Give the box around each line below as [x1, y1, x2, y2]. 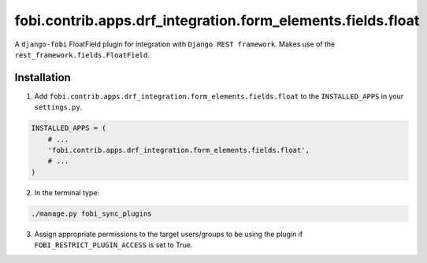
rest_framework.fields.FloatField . [14, 50, 150, 59]
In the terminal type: [34, 187, 100, 197]
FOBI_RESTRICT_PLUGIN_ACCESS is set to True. [34, 240, 193, 250]
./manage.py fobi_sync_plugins [31, 209, 153, 218]
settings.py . [34, 102, 83, 112]
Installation [14, 71, 71, 84]
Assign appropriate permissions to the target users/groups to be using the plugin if [34, 229, 303, 239]
